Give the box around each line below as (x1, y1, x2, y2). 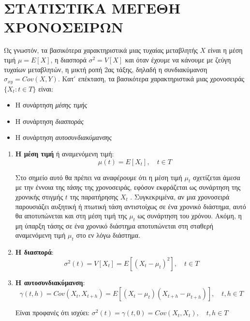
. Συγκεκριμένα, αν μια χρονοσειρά (130, 191, 230, 201)
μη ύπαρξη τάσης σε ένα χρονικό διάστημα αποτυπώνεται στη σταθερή (15, 220, 213, 230)
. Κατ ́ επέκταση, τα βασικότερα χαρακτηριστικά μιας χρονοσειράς (58, 74, 245, 84)
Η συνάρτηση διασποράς (15, 116, 84, 126)
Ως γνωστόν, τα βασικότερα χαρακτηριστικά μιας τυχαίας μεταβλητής (4, 45, 198, 55)
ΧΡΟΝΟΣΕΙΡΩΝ (4, 17, 124, 37)
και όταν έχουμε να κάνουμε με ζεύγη (125, 54, 231, 64)
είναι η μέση (207, 45, 243, 55)
